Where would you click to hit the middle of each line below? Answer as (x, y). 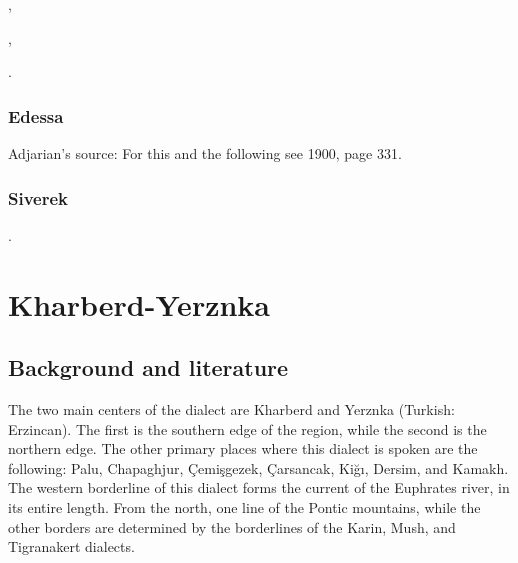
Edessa (36, 115)
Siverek (38, 197)
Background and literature (148, 367)
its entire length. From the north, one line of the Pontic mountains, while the (244, 506)
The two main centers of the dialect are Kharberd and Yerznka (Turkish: (231, 408)
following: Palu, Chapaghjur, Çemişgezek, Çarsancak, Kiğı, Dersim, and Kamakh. (258, 467)
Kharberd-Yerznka (139, 303)
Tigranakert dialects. (71, 546)
